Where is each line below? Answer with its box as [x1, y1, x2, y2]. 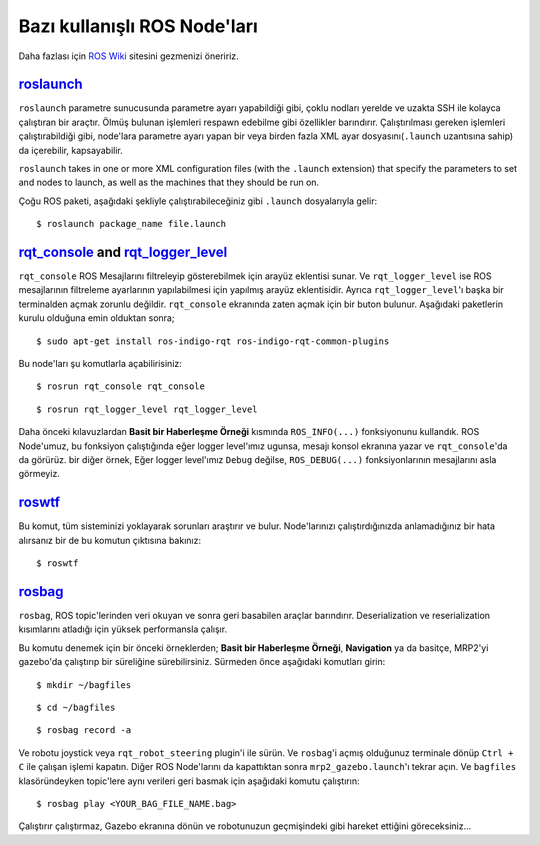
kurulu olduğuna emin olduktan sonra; [18, 312, 175, 324]
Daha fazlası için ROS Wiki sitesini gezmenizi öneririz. [18, 50, 239, 62]
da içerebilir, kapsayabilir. [18, 144, 124, 156]
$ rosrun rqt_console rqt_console [36, 381, 205, 392]
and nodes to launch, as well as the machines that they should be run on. [18, 176, 320, 189]
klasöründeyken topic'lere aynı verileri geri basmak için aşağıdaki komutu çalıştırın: [18, 775, 360, 787]
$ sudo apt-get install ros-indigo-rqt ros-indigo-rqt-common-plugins [36, 335, 390, 347]
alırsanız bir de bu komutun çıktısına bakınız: [18, 534, 202, 546]
